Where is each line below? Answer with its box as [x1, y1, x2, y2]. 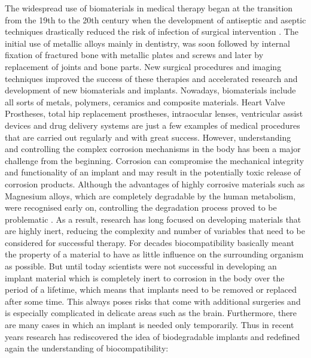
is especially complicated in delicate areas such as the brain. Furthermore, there [5, 307, 297, 319]
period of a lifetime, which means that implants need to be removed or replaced [5, 283, 297, 296]
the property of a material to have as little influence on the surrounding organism [5, 248, 304, 260]
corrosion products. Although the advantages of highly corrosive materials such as [5, 177, 305, 190]
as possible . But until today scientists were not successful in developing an [5, 260, 277, 272]
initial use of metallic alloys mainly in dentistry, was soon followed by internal [5, 37, 290, 49]
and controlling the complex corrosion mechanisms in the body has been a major [5, 142, 301, 155]
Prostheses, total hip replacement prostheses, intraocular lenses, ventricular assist [5, 107, 303, 120]
